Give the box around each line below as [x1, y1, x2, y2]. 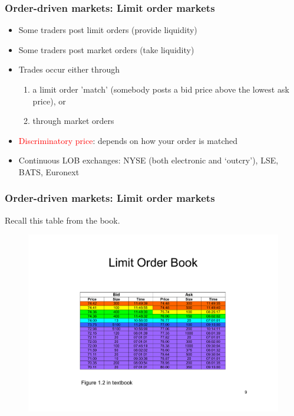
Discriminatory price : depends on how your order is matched [18, 134, 238, 146]
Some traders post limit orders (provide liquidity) [18, 24, 197, 36]
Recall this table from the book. [5, 214, 120, 226]
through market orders [32, 114, 114, 127]
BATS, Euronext [18, 165, 80, 178]
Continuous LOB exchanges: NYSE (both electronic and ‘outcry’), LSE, [18, 154, 279, 166]
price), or [32, 94, 66, 107]
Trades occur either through [18, 63, 120, 76]
